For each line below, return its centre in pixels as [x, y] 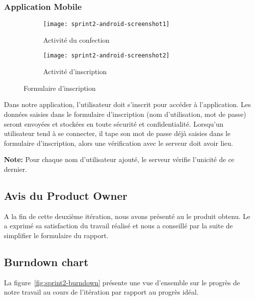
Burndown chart [46, 261]
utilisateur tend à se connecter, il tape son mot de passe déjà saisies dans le [117, 133]
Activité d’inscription [75, 71]
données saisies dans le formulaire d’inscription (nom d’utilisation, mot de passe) [125, 114]
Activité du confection [76, 40]
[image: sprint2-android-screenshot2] [106, 56]
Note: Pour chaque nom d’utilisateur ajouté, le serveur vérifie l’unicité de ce [119, 159]
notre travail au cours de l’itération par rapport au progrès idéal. [101, 292]
